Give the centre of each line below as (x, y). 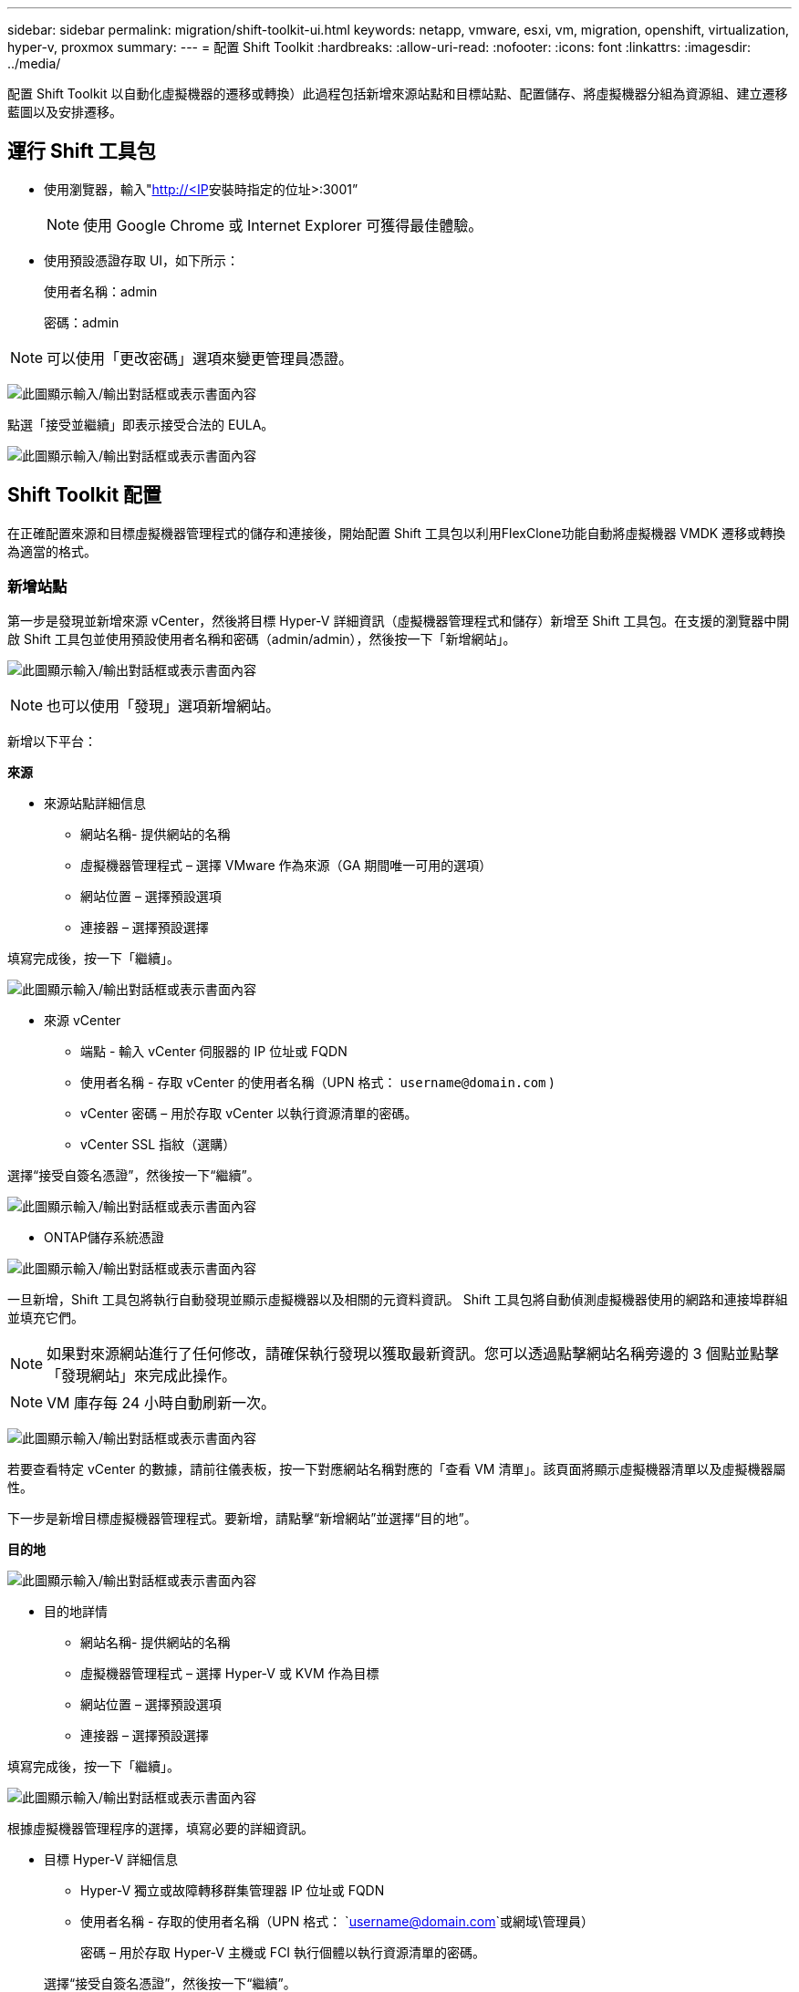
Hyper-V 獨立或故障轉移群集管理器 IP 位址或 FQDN (233, 1891)
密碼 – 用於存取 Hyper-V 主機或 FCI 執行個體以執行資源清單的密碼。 (283, 1953)
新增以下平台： (52, 742)
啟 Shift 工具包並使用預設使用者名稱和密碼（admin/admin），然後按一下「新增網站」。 (262, 639)
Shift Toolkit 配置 (85, 495)
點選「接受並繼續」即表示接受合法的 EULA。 (141, 424)
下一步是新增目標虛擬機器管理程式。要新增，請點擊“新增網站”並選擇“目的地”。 (242, 1519)
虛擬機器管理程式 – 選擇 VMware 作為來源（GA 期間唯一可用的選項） (286, 866)
